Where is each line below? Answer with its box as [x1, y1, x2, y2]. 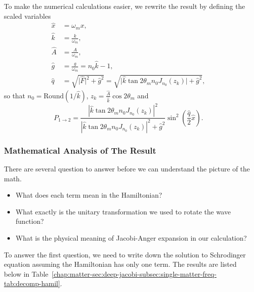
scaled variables [4, 10, 51, 21]
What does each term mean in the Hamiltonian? [15, 190, 162, 200]
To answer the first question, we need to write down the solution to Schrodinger [4, 249, 246, 259]
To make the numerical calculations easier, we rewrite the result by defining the [4, 1, 245, 11]
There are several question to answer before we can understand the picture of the [4, 164, 250, 174]
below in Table [4, 268, 48, 279]
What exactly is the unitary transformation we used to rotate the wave [15, 206, 231, 216]
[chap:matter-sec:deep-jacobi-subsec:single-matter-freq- [51, 268, 217, 279]
